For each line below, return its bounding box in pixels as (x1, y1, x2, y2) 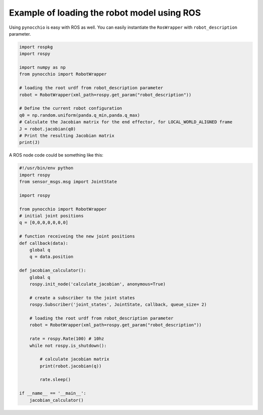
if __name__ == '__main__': (19, 391, 86, 396)
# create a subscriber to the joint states (29, 295, 135, 300)
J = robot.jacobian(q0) (19, 126, 76, 132)
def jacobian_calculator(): (19, 268, 86, 273)
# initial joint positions (19, 213, 84, 219)
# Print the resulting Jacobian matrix (19, 133, 114, 138)
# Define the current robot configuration (19, 105, 122, 111)
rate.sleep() (39, 377, 71, 382)
